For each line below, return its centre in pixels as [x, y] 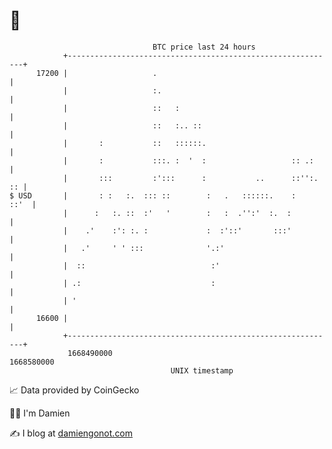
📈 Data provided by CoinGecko [74, 390]
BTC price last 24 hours [204, 47]
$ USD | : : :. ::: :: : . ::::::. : [153, 195]
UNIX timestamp [202, 370]
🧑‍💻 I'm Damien [40, 413]
